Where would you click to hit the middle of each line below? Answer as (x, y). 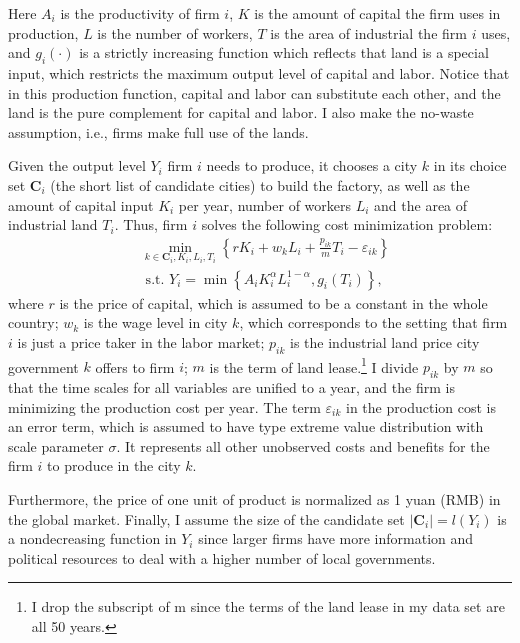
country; (33, 322)
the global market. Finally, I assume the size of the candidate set (206, 518)
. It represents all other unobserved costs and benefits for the (303, 445)
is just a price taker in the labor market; (141, 341)
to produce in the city (114, 465)
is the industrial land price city (385, 341)
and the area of (421, 204)
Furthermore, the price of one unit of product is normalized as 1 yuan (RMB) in (254, 499)
